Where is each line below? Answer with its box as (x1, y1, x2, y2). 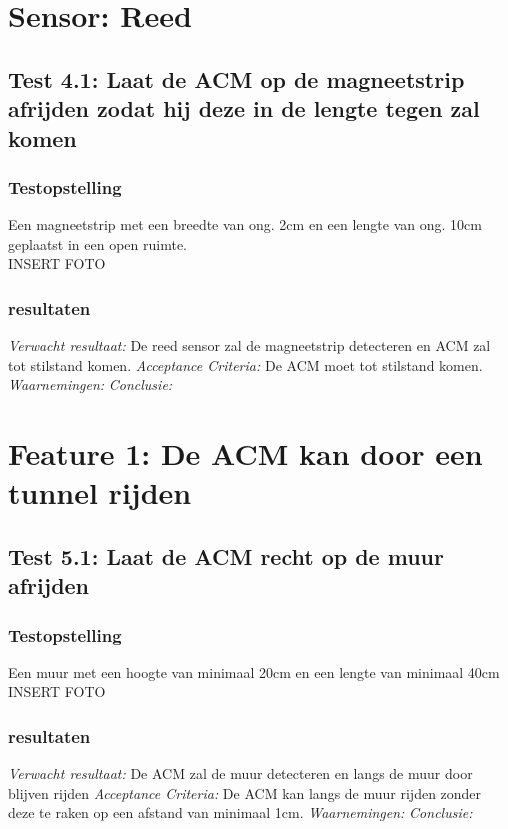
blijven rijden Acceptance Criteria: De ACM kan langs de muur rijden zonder (8, 782, 482, 803)
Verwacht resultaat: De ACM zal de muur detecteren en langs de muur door (8, 763, 473, 784)
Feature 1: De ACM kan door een (8, 433, 483, 474)
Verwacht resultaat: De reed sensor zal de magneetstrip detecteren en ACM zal (8, 335, 491, 356)
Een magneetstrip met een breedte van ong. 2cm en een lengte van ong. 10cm (8, 214, 482, 235)
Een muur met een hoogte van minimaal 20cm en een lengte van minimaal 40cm (8, 661, 500, 682)
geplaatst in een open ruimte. (8, 233, 188, 254)
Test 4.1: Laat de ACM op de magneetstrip (8, 63, 465, 94)
